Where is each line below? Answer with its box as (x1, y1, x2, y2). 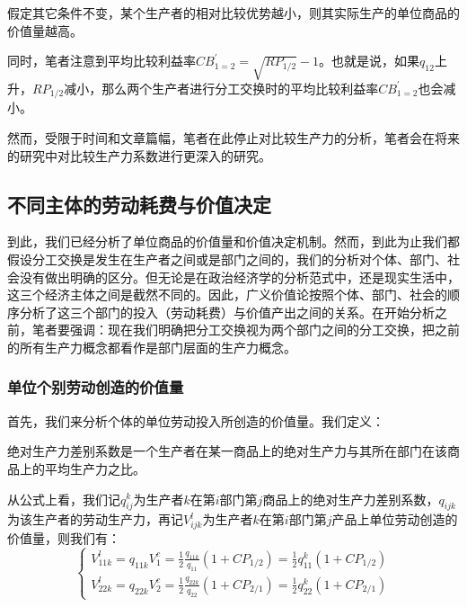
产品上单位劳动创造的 (331, 510, 458, 529)
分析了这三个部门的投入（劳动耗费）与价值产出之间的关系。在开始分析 (19, 302, 435, 321)
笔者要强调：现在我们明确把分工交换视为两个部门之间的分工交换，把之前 (31, 320, 460, 339)
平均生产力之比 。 (44, 459, 145, 478)
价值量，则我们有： (7, 529, 120, 548)
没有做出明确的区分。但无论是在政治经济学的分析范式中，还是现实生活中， (19, 267, 460, 286)
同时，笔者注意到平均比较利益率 (7, 51, 196, 70)
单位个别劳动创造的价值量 (7, 376, 184, 398)
